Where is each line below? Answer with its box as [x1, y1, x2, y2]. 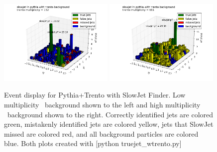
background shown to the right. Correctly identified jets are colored [7, 109, 214, 119]
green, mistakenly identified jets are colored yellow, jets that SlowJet [4, 119, 214, 129]
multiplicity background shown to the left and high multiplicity [4, 100, 201, 109]
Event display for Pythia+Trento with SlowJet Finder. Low [4, 90, 186, 100]
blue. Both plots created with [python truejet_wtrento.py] [4, 138, 182, 149]
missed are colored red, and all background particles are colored [4, 128, 199, 139]
